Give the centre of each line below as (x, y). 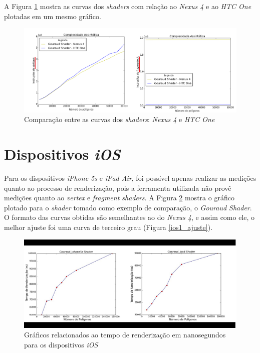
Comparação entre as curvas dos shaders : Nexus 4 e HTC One (119, 119)
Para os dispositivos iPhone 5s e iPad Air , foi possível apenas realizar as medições (130, 178)
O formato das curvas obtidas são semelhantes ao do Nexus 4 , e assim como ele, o (129, 217)
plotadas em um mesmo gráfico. (53, 16)
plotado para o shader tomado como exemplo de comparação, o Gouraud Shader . (128, 207)
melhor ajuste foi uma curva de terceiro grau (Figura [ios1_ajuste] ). (108, 227)
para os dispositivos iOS (61, 345)
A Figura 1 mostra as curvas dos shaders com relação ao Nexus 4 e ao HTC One (128, 6)
